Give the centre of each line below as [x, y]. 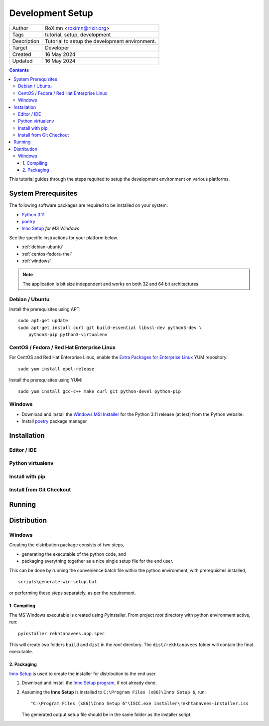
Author [20, 28]
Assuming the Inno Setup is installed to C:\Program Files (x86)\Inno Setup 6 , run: [114, 692]
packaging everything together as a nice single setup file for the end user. [98, 561]
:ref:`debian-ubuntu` [43, 247]
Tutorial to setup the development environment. [101, 41]
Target [20, 47]
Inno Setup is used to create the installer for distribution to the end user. [83, 674]
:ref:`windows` [37, 261]
